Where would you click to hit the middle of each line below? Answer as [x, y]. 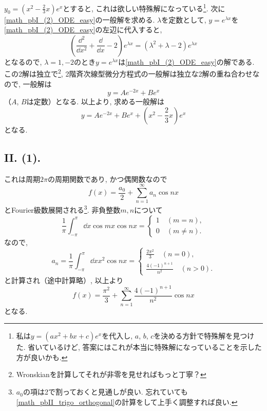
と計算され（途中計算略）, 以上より [64, 280]
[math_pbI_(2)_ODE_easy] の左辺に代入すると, [83, 30]
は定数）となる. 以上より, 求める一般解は [96, 101]
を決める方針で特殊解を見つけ [204, 336]
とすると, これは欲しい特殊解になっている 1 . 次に [144, 7]
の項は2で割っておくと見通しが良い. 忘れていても [105, 392]
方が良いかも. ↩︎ [42, 357]
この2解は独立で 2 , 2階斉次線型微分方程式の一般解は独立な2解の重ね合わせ [128, 73]
